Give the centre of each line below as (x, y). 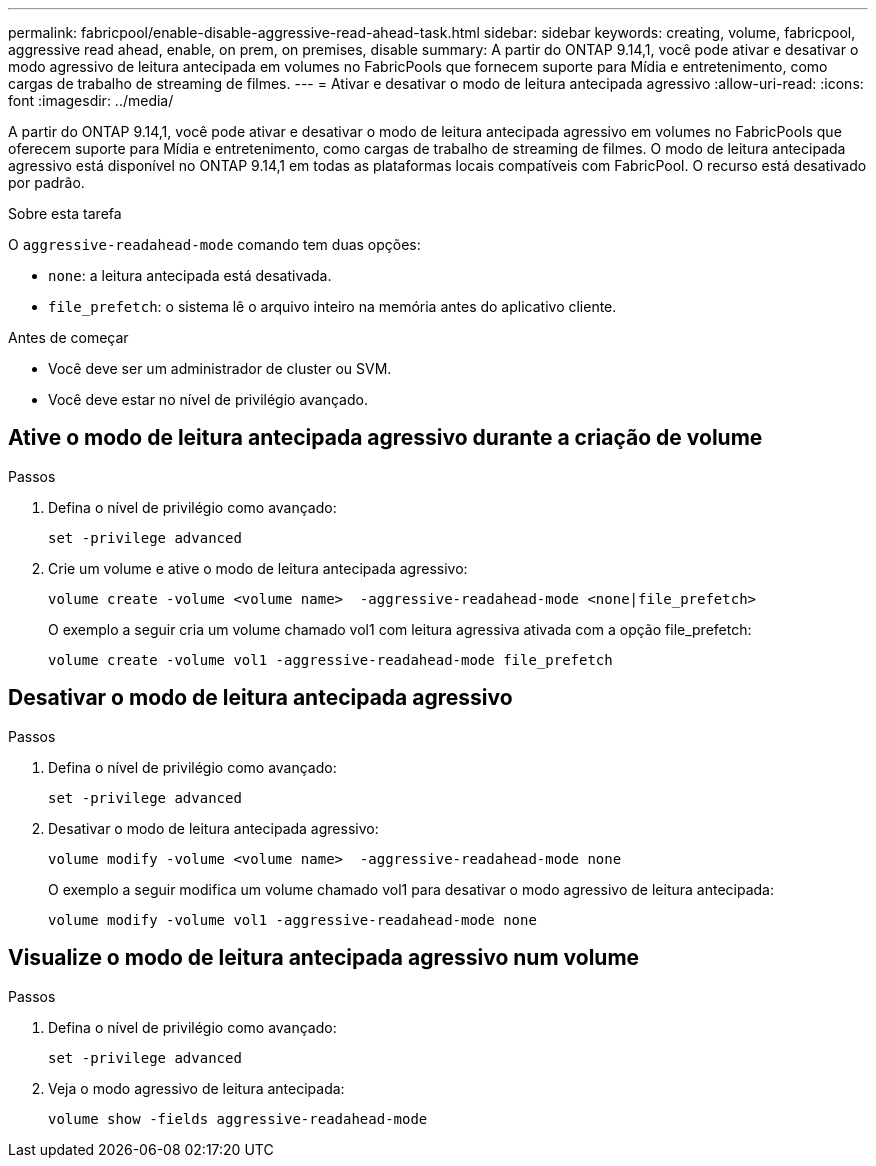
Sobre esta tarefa (65, 213)
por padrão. (46, 182)
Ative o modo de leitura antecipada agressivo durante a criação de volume (385, 438)
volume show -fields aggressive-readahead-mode (238, 1118)
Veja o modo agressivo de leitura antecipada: (196, 1088)
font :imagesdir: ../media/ (91, 100)
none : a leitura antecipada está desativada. (190, 275)
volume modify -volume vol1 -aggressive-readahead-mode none (292, 919)
